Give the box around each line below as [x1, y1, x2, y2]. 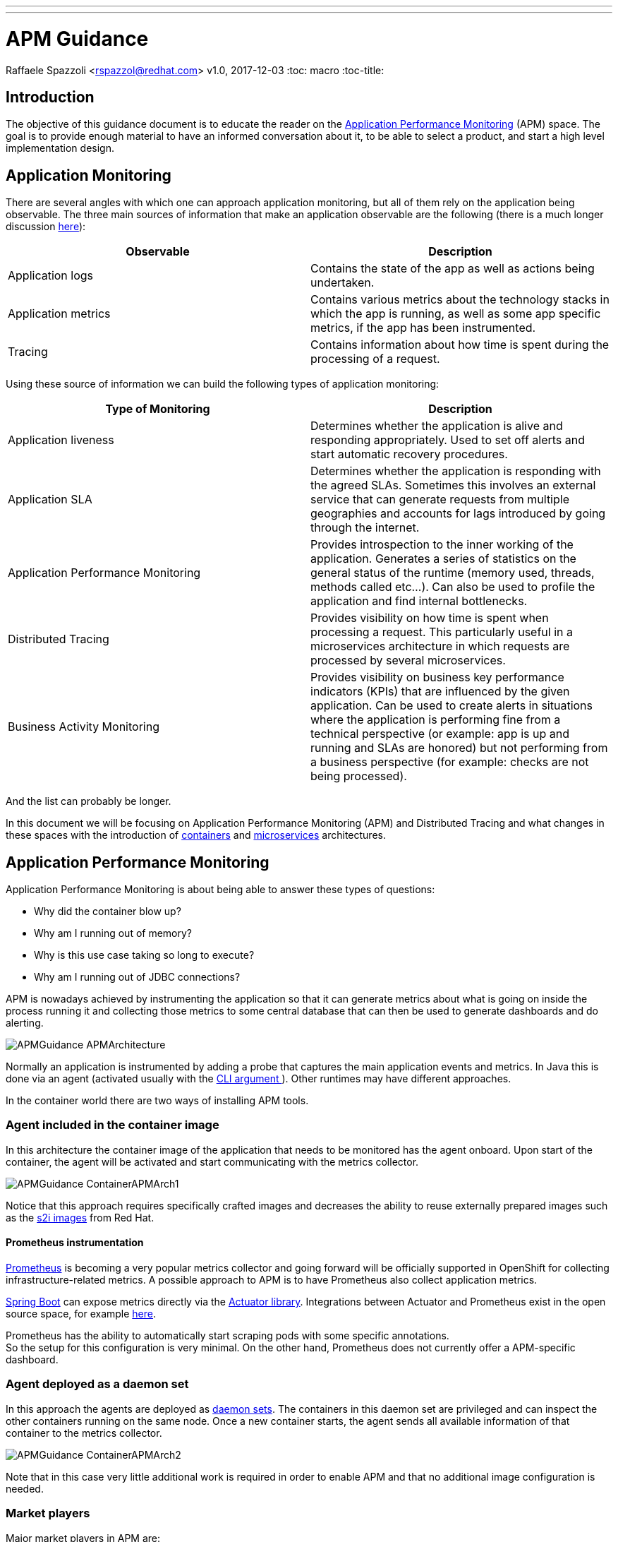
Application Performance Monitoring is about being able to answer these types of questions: [6, 883, 435, 896]
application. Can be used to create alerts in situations [310, 698, 593, 713]
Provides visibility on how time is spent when [310, 611, 549, 626]
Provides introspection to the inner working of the [310, 537, 574, 552]
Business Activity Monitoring [8, 719, 159, 734]
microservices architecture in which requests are [310, 639, 570, 654]
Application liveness [8, 433, 114, 448]
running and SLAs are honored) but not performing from [310, 741, 608, 755]
